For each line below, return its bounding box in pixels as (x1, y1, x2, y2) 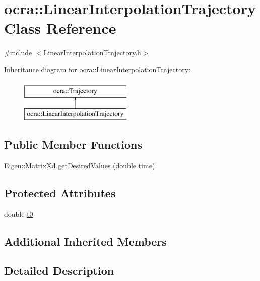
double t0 (4, 208, 33, 219)
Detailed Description (4, 263, 114, 278)
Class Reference (4, 18, 116, 38)
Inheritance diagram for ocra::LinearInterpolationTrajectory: (4, 64, 191, 74)
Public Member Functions (4, 136, 142, 152)
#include (4, 47, 32, 58)
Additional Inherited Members (4, 233, 167, 249)
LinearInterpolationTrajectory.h (43, 47, 141, 58)
